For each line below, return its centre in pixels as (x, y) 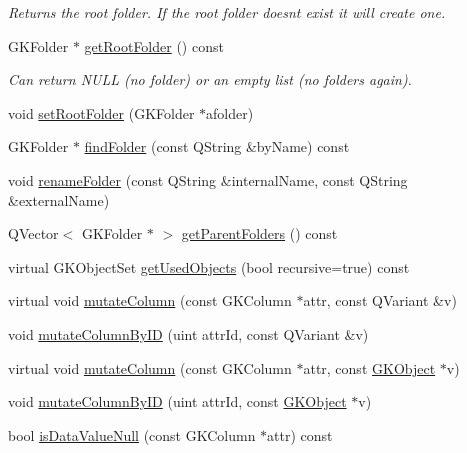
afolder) (230, 112)
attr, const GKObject (369, 367)
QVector (33, 233)
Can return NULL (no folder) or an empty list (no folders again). (210, 79)
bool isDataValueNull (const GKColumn (132, 434)
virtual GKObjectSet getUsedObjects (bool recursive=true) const (209, 266)
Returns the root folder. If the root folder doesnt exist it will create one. (227, 12)
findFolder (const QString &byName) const (217, 146)
